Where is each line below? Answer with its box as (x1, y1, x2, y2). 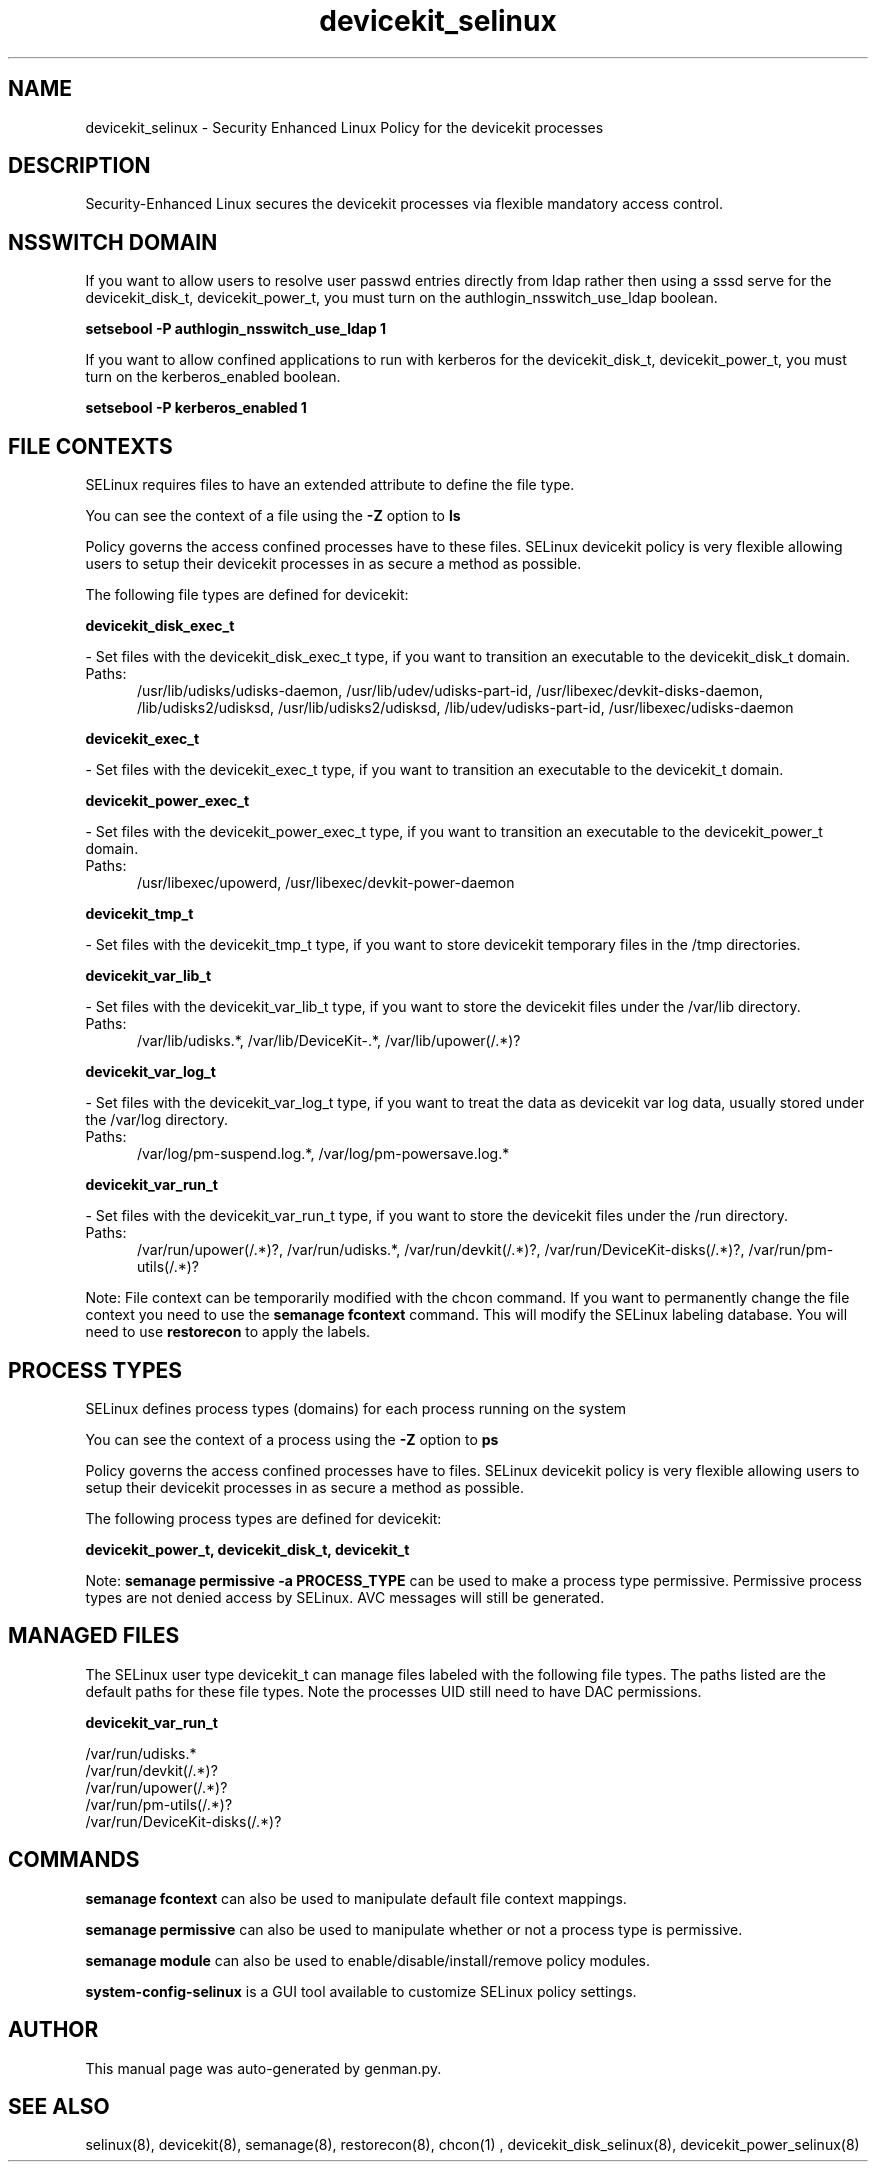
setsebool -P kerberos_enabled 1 (85, 399, 307, 417)
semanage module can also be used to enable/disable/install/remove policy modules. (85, 1951, 651, 1969)
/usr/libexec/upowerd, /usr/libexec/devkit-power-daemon (137, 874, 515, 892)
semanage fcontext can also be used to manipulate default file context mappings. (85, 1889, 627, 1907)
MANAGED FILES (8, 1623, 180, 1649)
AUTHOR (8, 2017, 99, 2043)
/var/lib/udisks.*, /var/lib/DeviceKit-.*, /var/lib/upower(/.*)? (137, 1032, 521, 1050)
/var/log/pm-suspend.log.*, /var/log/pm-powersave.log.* (137, 1145, 510, 1163)
